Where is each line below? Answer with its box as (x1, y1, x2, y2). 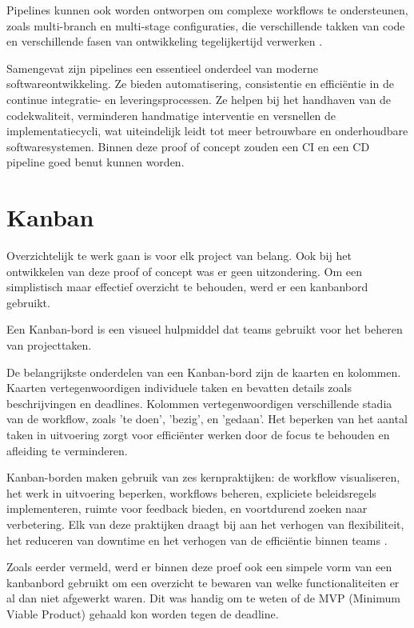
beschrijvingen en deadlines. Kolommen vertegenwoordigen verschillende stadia (6, 394, 392, 411)
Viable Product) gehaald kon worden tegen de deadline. (6, 605, 279, 622)
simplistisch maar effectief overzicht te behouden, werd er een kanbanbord (6, 278, 368, 295)
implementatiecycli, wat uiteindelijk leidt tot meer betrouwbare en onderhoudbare (6, 122, 408, 139)
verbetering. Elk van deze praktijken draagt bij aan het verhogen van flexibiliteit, (6, 515, 404, 532)
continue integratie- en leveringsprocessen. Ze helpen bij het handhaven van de (6, 90, 392, 107)
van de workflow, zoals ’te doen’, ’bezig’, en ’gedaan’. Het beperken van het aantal (6, 410, 408, 427)
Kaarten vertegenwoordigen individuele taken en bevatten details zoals (6, 379, 352, 396)
